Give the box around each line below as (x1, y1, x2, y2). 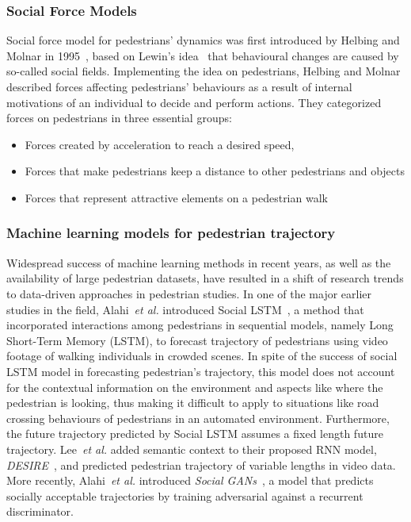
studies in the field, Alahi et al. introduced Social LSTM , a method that (6, 301, 364, 317)
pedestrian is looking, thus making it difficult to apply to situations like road (6, 394, 379, 411)
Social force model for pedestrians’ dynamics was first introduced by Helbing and (6, 32, 400, 48)
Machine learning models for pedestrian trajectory (6, 223, 336, 243)
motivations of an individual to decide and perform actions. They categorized (6, 94, 382, 110)
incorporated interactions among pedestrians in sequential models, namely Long (6, 317, 394, 333)
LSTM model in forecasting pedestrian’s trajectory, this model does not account (6, 363, 395, 379)
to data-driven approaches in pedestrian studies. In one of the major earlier (6, 285, 372, 301)
